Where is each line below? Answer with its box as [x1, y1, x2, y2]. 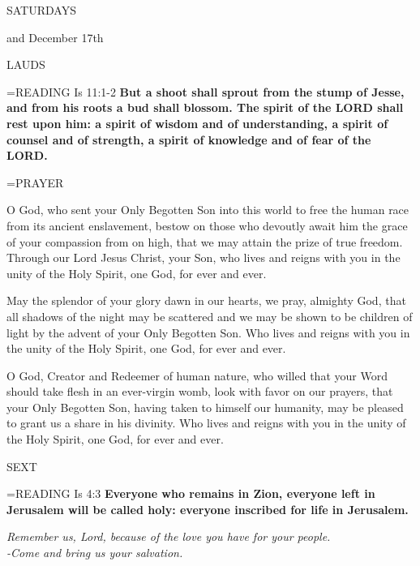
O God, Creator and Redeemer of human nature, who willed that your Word [6, 367, 388, 384]
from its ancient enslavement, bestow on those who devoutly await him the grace [6, 217, 408, 234]
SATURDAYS [6, 2, 76, 18]
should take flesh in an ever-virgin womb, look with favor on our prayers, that [6, 383, 393, 400]
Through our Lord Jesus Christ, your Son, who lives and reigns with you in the [6, 249, 401, 266]
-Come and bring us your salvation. [6, 544, 183, 561]
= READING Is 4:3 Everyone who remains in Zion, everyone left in [6, 485, 375, 502]
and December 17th [6, 28, 104, 45]
